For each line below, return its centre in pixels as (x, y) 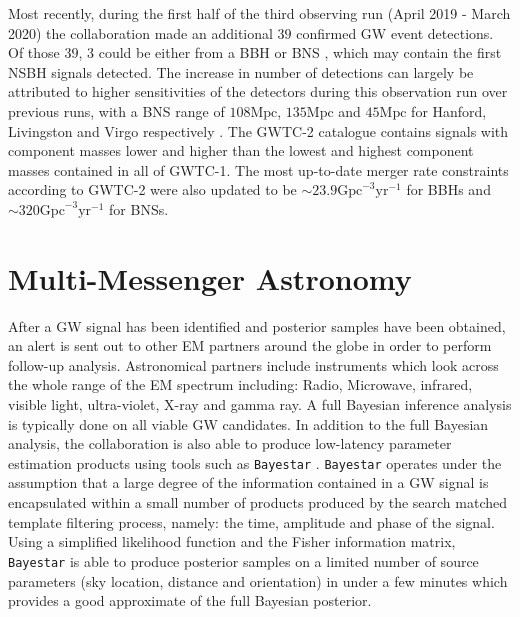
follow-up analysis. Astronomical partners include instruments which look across (253, 364)
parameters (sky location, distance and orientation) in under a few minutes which (258, 580)
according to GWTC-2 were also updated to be (152, 189)
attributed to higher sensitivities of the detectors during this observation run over (258, 91)
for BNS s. (139, 208)
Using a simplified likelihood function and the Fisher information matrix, (232, 541)
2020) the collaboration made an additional (140, 32)
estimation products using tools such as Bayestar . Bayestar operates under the (255, 462)
